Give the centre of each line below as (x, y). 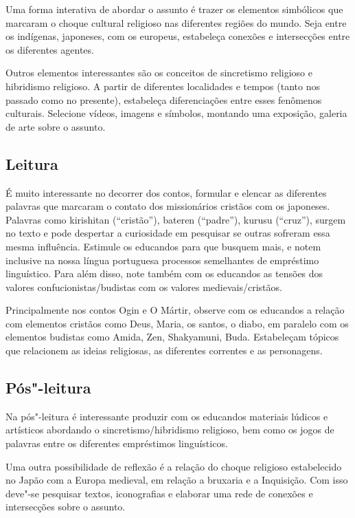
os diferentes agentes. (50, 49)
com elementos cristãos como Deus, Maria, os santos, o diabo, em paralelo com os (177, 323)
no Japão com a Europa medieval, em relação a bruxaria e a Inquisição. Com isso (177, 480)
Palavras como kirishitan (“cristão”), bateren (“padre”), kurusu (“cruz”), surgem (176, 219)
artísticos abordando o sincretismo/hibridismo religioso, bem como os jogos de (170, 430)
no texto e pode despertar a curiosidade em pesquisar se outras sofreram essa (168, 233)
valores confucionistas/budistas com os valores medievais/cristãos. (144, 287)
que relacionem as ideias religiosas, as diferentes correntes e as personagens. (164, 350)
